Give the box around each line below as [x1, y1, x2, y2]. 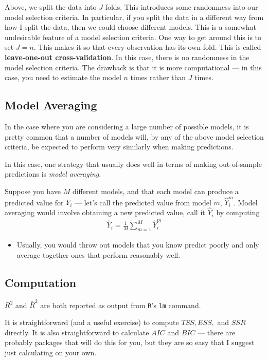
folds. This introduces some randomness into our [105, 2, 258, 12]
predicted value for [5, 197, 64, 207]
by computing [216, 207, 260, 218]
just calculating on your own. [5, 347, 97, 357]
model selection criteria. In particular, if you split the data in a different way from [5, 11, 264, 22]
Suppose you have [5, 185, 61, 196]
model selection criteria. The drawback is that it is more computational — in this [5, 62, 262, 72]
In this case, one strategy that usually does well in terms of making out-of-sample [5, 158, 262, 169]
